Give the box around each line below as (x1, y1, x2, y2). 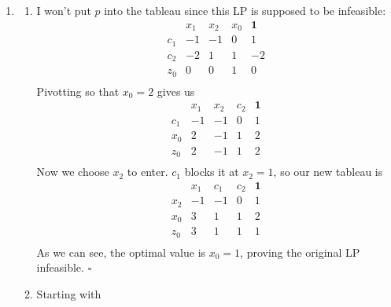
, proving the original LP (240, 243, 360, 260)
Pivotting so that (36, 82, 120, 99)
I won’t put (36, 2, 91, 18)
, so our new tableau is (273, 163, 383, 180)
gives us (157, 82, 195, 99)
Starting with (36, 285, 101, 302)
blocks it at (184, 163, 239, 180)
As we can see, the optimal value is (36, 243, 206, 260)
